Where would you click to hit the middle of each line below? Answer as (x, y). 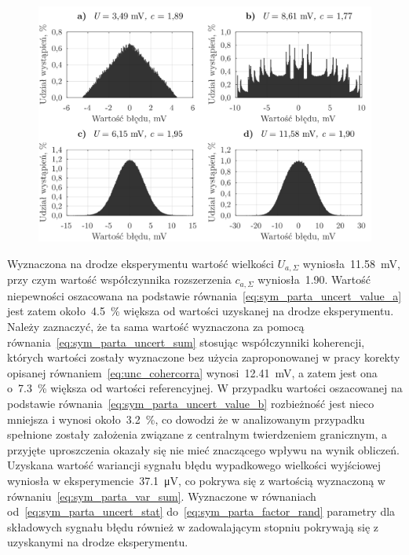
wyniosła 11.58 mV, (351, 263)
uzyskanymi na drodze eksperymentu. (98, 542)
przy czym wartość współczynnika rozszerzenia (119, 279)
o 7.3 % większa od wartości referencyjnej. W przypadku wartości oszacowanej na (205, 388)
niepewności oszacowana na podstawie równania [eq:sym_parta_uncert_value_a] (204, 295)
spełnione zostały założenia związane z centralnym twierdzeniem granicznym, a (197, 434)
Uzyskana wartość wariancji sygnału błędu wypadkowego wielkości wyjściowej (194, 465)
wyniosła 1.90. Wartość (314, 279)
